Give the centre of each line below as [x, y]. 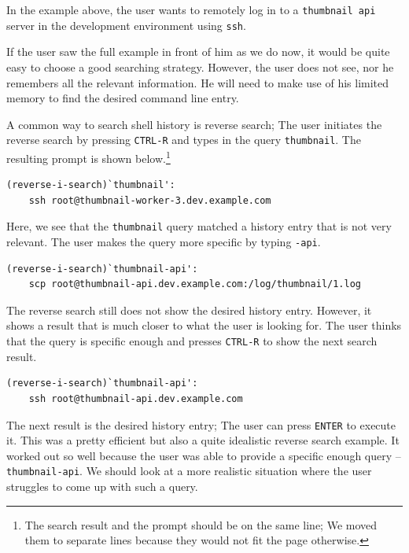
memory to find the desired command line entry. [123, 98]
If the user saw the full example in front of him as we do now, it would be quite [198, 52]
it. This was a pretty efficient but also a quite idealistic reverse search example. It [203, 440]
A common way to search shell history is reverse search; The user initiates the [194, 124]
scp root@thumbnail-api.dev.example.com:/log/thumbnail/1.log [195, 284]
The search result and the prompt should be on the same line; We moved [201, 524]
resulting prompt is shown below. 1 [88, 157]
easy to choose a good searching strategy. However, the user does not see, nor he [200, 66]
